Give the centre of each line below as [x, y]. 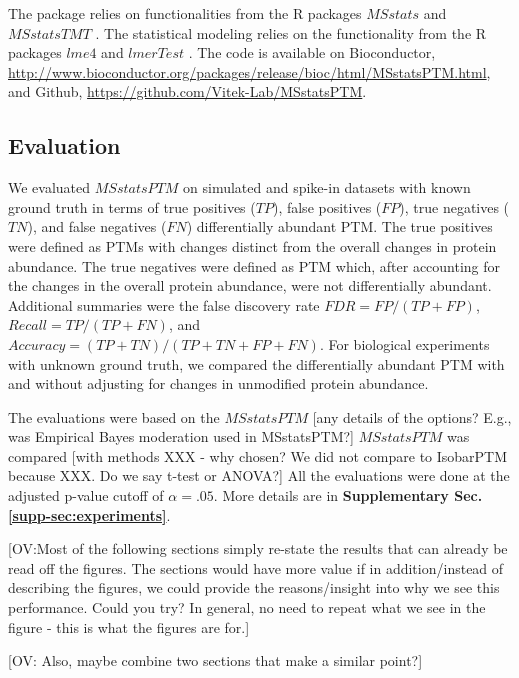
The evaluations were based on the [114, 416]
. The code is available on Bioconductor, [312, 52]
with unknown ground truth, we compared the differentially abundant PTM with [256, 363]
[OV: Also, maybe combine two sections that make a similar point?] [215, 660]
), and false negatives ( [97, 226]
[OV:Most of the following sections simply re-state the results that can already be [258, 548]
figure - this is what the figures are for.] [129, 626]
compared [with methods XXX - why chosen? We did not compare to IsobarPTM [258, 455]
